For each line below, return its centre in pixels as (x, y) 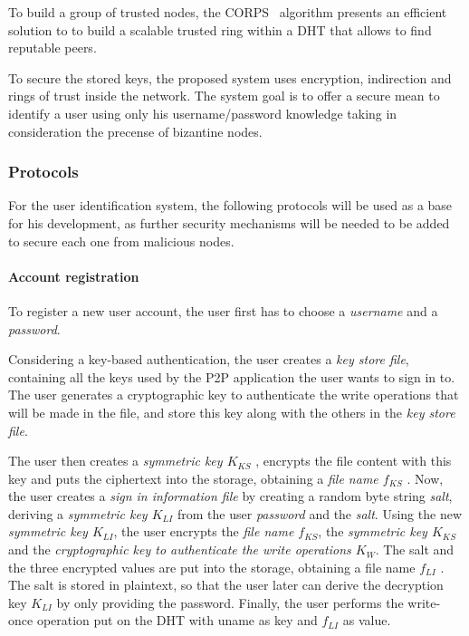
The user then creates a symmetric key (115, 461)
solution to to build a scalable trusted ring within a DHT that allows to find (220, 29)
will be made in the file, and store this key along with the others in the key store (232, 412)
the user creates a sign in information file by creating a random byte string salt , (230, 496)
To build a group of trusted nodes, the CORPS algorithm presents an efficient (228, 12)
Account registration (74, 276)
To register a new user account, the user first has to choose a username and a (223, 310)
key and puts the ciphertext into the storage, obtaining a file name (193, 478)
